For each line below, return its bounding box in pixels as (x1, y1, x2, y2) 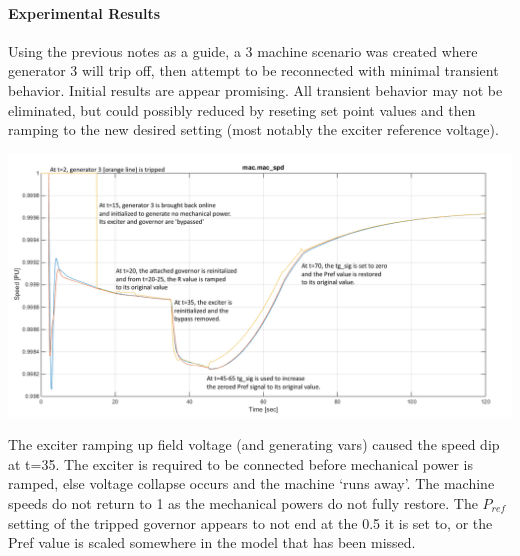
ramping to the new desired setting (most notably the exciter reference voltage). (8, 119, 499, 140)
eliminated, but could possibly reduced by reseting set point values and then (8, 99, 476, 120)
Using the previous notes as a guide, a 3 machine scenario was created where (8, 40, 478, 61)
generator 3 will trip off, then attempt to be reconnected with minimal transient (8, 60, 499, 81)
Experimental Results (8, 2, 160, 23)
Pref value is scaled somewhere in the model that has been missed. (8, 532, 416, 553)
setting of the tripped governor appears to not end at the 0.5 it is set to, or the (8, 512, 493, 533)
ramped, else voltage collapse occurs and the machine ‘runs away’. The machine (8, 473, 495, 494)
